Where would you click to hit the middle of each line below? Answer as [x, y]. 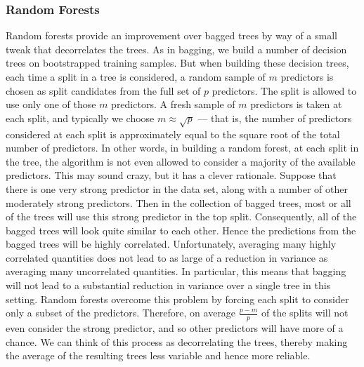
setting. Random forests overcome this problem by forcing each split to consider [177, 299]
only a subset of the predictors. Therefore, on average [121, 313]
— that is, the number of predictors [275, 118]
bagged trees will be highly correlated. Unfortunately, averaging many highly [171, 244]
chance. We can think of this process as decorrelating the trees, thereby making [177, 341]
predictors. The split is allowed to [284, 90]
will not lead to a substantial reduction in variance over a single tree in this [168, 285]
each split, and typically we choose [80, 118]
